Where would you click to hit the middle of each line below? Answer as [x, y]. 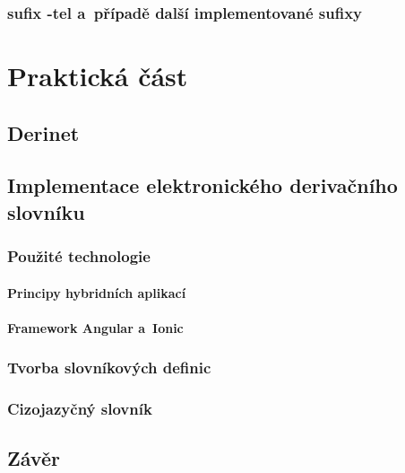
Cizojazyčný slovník [80, 409]
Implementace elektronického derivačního [202, 185]
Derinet [43, 132]
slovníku [46, 211]
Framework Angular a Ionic [95, 327]
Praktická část [98, 76]
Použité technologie [79, 256]
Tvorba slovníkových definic [109, 368]
